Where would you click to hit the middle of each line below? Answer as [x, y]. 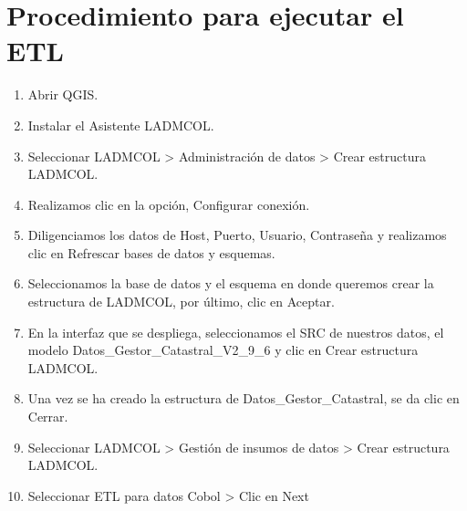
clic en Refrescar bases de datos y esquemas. [151, 252]
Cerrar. [48, 417]
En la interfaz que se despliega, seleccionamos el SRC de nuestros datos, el [236, 332]
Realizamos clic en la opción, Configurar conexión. [169, 204]
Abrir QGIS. [63, 94]
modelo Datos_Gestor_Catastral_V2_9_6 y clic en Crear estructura [223, 350]
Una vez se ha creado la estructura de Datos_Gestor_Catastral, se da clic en [244, 398]
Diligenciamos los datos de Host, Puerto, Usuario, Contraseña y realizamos [237, 235]
